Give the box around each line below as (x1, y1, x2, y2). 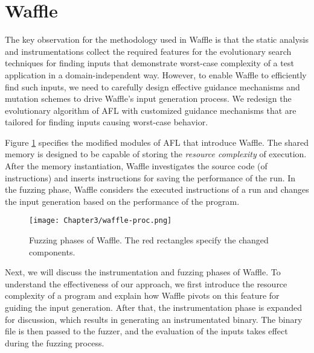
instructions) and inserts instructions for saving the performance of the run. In (5, 171, 296, 184)
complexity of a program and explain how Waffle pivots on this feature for (5, 289, 280, 302)
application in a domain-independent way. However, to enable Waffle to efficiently (5, 68, 307, 81)
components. (29, 245, 75, 258)
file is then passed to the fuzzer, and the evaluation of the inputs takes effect (5, 325, 288, 337)
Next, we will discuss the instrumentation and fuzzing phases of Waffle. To (5, 266, 281, 278)
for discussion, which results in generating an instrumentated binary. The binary (5, 313, 303, 325)
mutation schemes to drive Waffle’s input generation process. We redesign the (5, 92, 292, 105)
